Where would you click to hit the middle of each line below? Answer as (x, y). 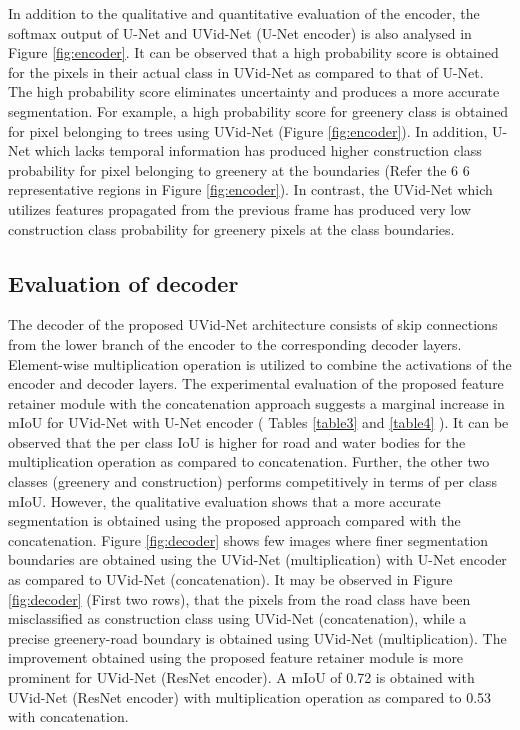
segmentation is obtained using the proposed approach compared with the (234, 520)
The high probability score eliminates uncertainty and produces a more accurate (254, 91)
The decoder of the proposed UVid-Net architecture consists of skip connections (253, 324)
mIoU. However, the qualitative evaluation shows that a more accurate (224, 500)
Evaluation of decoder (123, 282)
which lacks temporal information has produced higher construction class (258, 150)
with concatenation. (68, 716)
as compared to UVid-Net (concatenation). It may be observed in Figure (230, 579)
